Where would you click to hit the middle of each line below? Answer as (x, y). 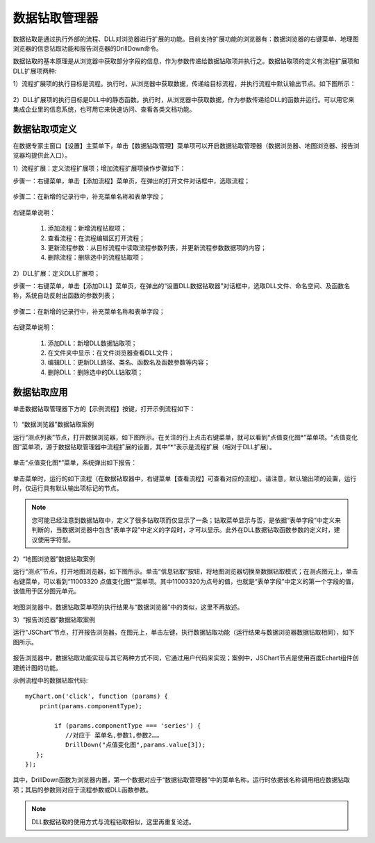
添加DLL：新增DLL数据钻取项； (92, 343)
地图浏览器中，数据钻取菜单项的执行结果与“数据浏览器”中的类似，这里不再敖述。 (128, 607)
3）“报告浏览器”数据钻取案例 (54, 619)
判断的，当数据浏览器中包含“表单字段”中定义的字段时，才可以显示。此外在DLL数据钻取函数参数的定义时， (183, 530)
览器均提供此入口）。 (42, 156)
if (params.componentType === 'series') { (128, 725)
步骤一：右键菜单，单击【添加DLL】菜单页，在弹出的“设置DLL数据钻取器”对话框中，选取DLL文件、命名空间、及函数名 (182, 286)
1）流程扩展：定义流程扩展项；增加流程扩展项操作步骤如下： (99, 168)
